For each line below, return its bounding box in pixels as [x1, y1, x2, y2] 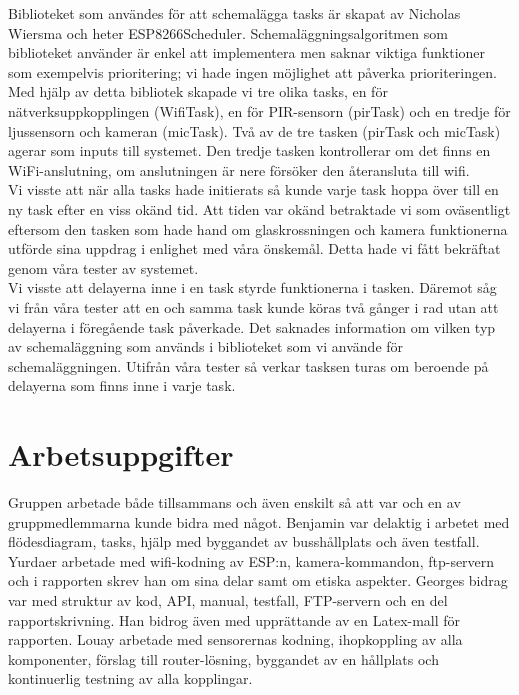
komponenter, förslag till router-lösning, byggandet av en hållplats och [8, 648, 439, 669]
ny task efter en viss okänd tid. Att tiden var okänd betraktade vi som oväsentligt [8, 198, 511, 219]
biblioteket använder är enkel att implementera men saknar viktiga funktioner [8, 42, 486, 63]
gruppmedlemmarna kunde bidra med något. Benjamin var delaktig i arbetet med [8, 511, 510, 532]
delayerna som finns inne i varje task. [8, 375, 236, 396]
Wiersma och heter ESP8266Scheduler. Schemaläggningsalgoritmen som [8, 22, 448, 43]
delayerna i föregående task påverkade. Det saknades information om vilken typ [8, 316, 496, 337]
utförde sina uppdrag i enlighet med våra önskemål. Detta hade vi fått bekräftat [8, 238, 501, 259]
